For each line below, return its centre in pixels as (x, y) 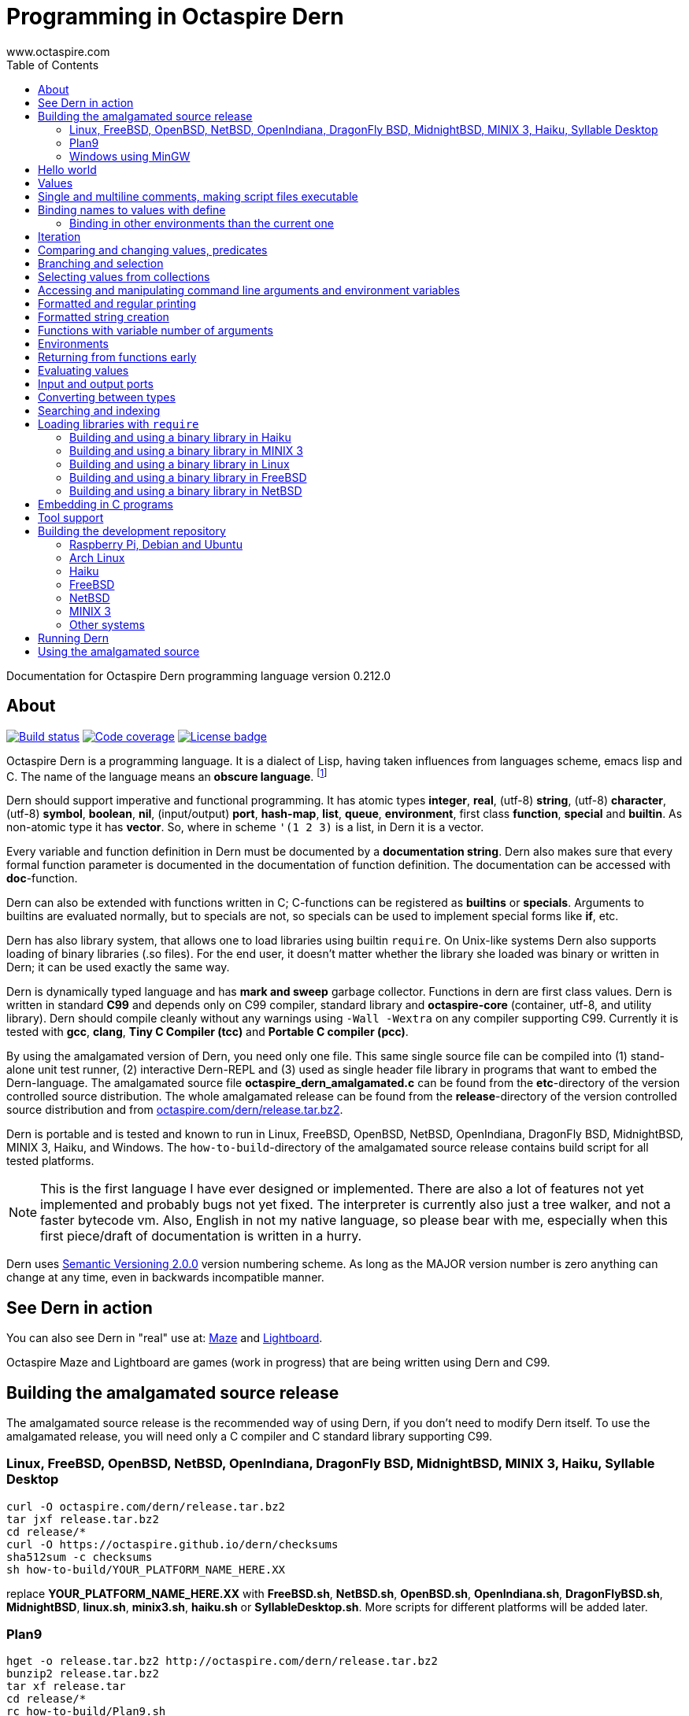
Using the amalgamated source (119, 651)
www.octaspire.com (58, 51)
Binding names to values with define (132, 209)
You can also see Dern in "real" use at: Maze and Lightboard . (165, 1338)
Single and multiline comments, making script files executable (198, 196)
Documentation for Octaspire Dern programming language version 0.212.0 (199, 675)
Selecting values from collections (124, 276)
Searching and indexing (99, 410)
